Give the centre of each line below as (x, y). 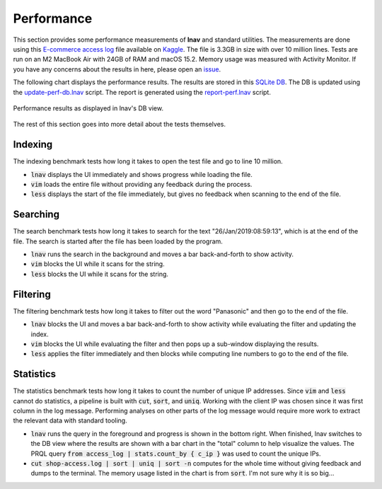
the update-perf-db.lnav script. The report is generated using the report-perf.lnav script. (142, 92)
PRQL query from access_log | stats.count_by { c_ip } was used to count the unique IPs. (176, 454)
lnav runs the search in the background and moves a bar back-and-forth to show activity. (162, 254)
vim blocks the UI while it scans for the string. (98, 264)
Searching (36, 215)
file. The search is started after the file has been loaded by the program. (118, 241)
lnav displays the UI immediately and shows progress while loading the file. (141, 174)
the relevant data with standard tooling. (70, 420)
